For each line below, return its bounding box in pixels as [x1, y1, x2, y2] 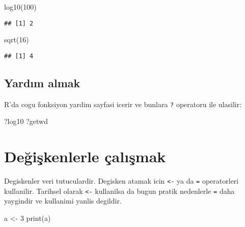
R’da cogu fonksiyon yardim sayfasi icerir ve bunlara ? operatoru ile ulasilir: [4, 98, 242, 109]
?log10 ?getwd [4, 116, 48, 127]
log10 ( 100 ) [4, 2, 37, 12]
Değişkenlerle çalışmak [4, 146, 166, 167]
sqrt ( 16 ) [4, 34, 29, 45]
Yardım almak [4, 74, 80, 90]
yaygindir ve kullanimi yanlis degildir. [4, 195, 122, 206]
